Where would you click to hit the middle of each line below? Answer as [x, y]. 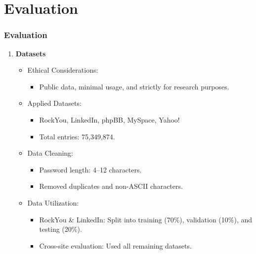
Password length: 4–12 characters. [90, 169]
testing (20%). [61, 229]
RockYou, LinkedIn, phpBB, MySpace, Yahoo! [109, 119]
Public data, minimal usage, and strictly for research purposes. [134, 86]
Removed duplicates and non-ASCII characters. [111, 186]
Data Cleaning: [50, 153]
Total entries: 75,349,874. [77, 136]
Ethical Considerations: [63, 70]
